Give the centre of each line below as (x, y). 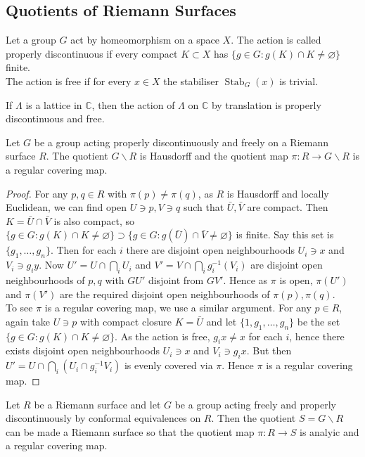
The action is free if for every (69, 81)
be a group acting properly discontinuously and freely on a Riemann (181, 142)
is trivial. (299, 81)
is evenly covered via (168, 365)
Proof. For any (37, 193)
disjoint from (176, 279)
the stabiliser (191, 81)
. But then (269, 350)
